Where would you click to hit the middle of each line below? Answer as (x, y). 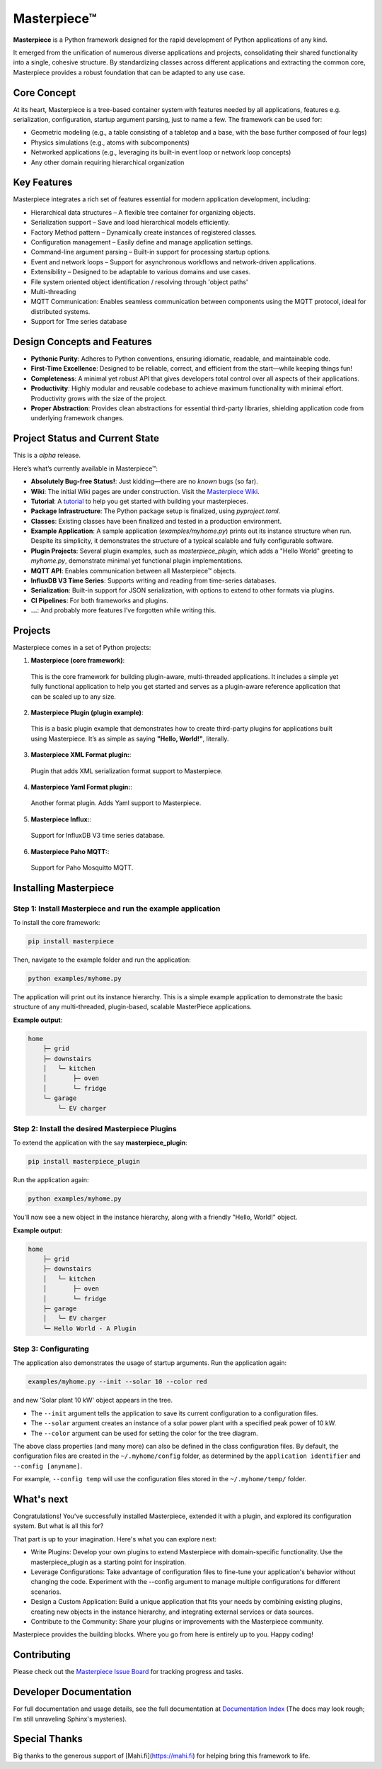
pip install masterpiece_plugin (84, 1162)
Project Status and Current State (86, 438)
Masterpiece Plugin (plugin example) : (87, 713)
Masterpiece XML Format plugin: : (81, 755)
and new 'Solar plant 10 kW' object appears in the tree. (93, 1400)
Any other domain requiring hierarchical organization (108, 162)
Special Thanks (48, 1739)
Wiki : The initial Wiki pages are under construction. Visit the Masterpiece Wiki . (145, 491)
